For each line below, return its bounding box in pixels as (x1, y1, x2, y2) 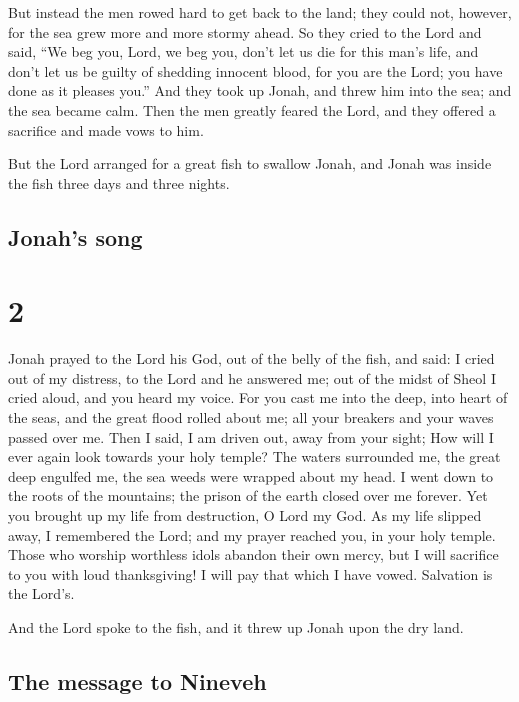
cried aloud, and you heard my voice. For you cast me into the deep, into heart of (8, 387, 508, 408)
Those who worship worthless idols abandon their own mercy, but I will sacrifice (8, 544, 499, 565)
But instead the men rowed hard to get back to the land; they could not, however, (8, 2, 512, 22)
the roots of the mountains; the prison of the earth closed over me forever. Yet (8, 485, 488, 506)
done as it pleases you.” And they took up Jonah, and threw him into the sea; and (8, 80, 512, 101)
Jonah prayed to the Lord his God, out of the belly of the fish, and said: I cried (8, 348, 495, 369)
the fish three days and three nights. (8, 172, 230, 193)
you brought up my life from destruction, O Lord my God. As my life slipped (8, 505, 482, 525)
